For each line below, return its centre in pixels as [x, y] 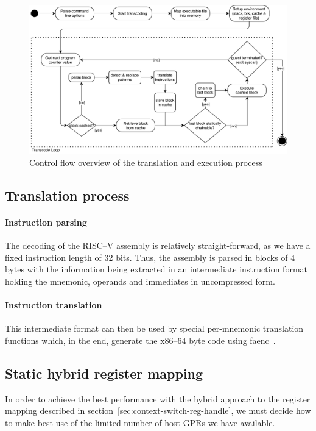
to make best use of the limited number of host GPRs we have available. [140, 422]
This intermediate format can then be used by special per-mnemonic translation [154, 328]
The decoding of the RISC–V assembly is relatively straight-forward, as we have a [158, 245]
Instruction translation [54, 305]
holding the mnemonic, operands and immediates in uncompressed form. [140, 281]
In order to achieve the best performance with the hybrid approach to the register [158, 398]
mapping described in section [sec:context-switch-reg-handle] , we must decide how [158, 411]
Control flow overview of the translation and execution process [146, 162]
